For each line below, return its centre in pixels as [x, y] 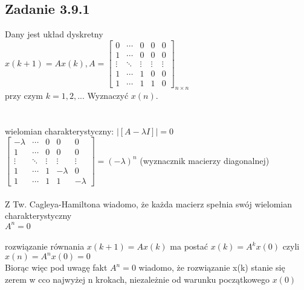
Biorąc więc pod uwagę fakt [56, 267]
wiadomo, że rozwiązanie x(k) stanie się [212, 267]
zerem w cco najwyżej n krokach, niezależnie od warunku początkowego [137, 279]
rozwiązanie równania [45, 246]
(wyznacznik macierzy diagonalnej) [205, 160]
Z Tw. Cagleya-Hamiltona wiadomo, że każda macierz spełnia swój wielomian [149, 203]
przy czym [24, 95]
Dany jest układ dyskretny [54, 34]
